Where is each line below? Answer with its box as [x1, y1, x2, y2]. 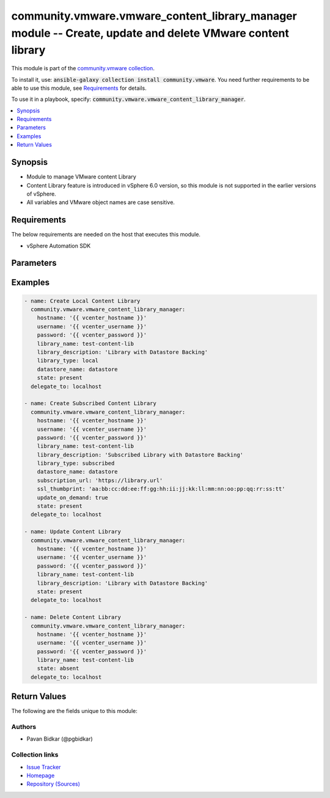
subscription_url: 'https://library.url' [37, 477, 163, 484]
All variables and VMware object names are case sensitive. [26, 199, 175, 206]
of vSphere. [26, 190, 56, 197]
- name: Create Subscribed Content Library [24, 400, 157, 407]
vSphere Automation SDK [26, 242, 91, 249]
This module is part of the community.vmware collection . [11, 65, 155, 72]
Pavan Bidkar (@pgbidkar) [26, 735, 93, 742]
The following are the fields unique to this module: [11, 708, 137, 715]
